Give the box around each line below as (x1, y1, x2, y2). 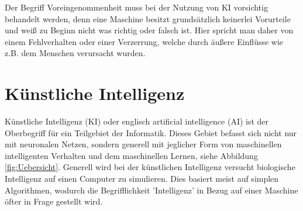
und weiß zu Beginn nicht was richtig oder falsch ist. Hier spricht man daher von (5, 24, 294, 36)
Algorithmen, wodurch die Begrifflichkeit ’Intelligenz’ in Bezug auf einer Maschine (5, 184, 298, 196)
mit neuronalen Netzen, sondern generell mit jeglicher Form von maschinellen (5, 138, 282, 150)
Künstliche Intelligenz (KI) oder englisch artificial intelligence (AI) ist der (5, 115, 269, 127)
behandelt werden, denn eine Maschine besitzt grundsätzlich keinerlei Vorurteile (5, 12, 291, 25)
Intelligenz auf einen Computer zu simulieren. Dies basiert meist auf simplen (5, 172, 279, 185)
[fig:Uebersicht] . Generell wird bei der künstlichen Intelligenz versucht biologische (5, 161, 295, 173)
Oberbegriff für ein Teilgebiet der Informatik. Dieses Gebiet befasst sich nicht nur (5, 126, 297, 139)
